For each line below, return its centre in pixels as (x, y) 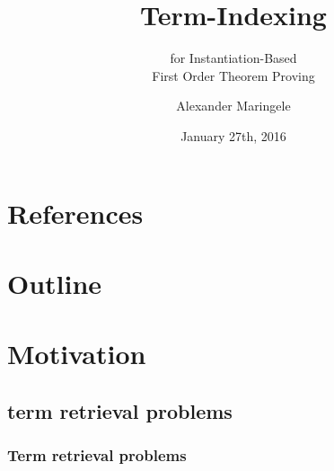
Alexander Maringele (233, 106)
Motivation (77, 354)
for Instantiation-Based (233, 58)
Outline (55, 283)
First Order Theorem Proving (233, 75)
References (75, 213)
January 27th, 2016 (233, 135)
